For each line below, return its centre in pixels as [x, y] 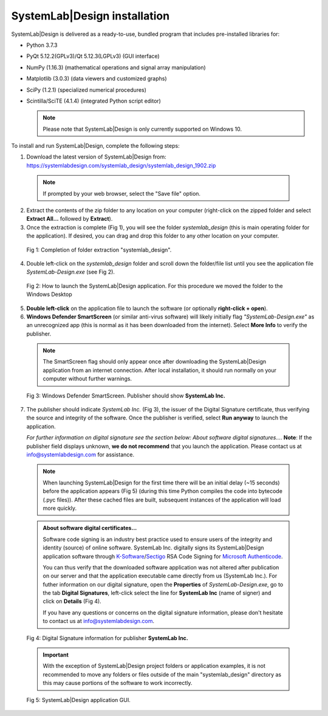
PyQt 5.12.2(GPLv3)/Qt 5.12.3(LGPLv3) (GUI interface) [93, 56]
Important [56, 655]
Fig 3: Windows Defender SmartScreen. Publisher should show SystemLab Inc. [126, 396]
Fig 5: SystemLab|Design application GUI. [78, 700]
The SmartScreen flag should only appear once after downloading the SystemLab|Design [155, 362]
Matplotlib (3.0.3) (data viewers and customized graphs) [97, 78]
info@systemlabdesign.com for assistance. [80, 455]
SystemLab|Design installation [91, 16]
